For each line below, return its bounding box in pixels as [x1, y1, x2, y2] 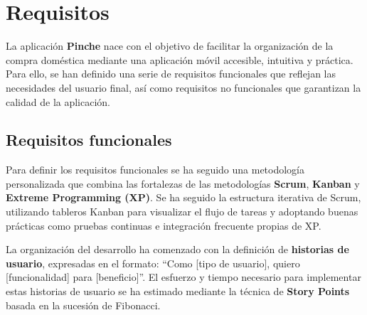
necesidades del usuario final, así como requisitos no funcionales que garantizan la [6, 80, 361, 95]
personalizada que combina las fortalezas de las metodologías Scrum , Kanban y [6, 176, 360, 191]
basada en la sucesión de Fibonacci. [6, 297, 161, 312]
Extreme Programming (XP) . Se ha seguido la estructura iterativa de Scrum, [6, 190, 361, 205]
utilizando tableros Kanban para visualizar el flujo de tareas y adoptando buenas [6, 204, 358, 219]
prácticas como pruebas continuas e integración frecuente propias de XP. [6, 218, 321, 233]
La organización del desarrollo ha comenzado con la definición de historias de [6, 242, 349, 257]
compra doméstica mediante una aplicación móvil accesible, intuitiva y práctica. [6, 52, 353, 67]
